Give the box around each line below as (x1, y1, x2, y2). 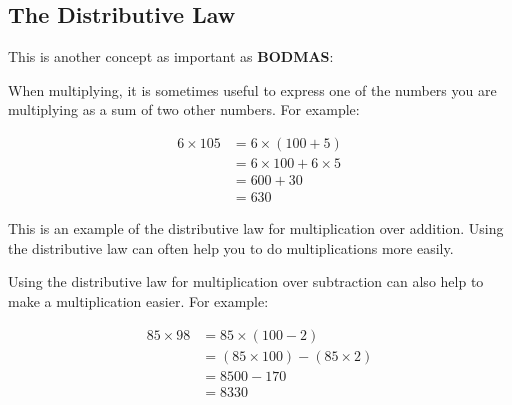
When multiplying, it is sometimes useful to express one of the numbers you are (8, 79, 497, 100)
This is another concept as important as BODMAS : (8, 46, 334, 67)
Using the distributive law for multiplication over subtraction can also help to (8, 271, 484, 292)
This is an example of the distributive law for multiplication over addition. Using (8, 218, 504, 239)
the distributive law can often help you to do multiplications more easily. (8, 237, 454, 258)
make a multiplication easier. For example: (8, 290, 269, 311)
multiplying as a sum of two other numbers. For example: (8, 99, 360, 120)
